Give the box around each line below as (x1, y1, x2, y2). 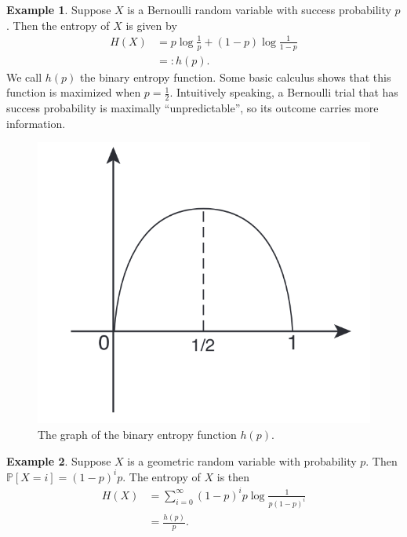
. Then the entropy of (6, 16, 110, 33)
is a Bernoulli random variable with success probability (127, 2, 391, 17)
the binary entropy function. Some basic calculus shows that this (80, 68, 391, 85)
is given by (125, 16, 177, 33)
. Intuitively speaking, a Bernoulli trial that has (169, 84, 398, 100)
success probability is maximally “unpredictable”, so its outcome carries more (6, 100, 379, 116)
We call (6, 68, 42, 85)
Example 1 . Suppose (6, 2, 111, 17)
